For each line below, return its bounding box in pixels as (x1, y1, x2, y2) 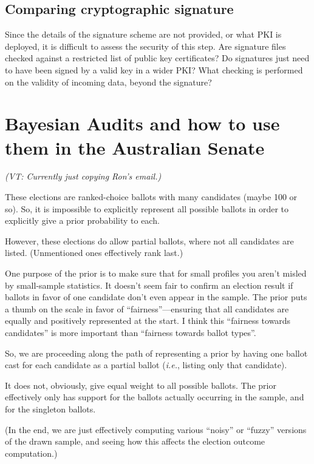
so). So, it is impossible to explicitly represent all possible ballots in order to (5, 202, 289, 215)
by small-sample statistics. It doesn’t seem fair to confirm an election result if (5, 278, 293, 291)
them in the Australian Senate (5, 135, 265, 160)
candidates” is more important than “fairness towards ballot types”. (5, 326, 256, 339)
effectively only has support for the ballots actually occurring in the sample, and (5, 391, 304, 403)
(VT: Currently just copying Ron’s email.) (5, 170, 162, 183)
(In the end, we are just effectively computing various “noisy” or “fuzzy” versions (5, 423, 307, 435)
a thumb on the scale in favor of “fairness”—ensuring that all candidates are (5, 302, 289, 315)
